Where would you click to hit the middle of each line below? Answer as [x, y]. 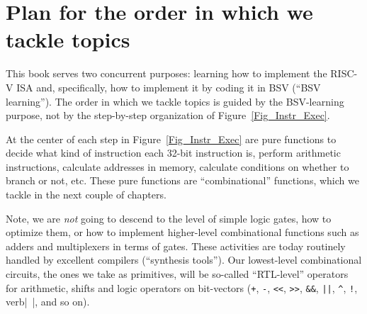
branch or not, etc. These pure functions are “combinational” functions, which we [182, 180]
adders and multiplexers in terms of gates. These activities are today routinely [176, 246]
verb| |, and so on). [48, 302]
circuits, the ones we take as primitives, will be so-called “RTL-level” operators [177, 274]
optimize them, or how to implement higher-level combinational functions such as [182, 232]
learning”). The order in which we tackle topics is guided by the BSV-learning [175, 101]
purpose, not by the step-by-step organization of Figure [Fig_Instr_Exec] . [168, 115]
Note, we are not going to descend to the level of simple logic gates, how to [169, 218]
